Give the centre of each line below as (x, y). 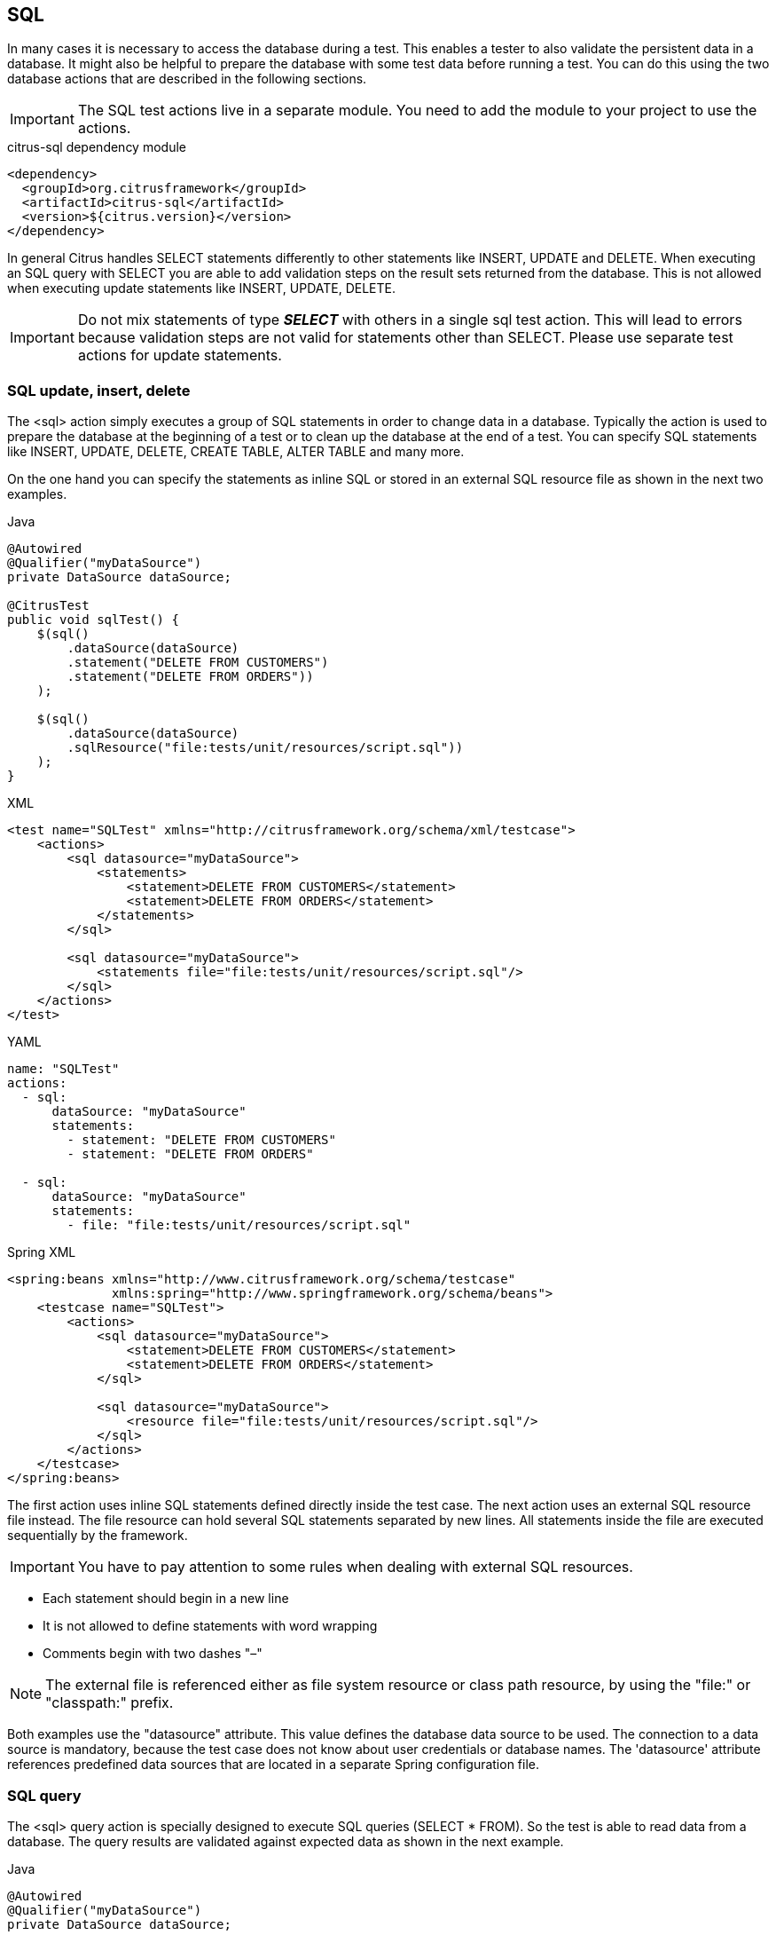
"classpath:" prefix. (110, 1703)
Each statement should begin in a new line (166, 1599)
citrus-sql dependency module (97, 147)
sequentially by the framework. (98, 1536)
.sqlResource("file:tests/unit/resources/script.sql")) (265, 748)
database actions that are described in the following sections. (187, 79)
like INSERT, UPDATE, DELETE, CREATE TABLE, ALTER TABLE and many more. (236, 452)
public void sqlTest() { (93, 620)
